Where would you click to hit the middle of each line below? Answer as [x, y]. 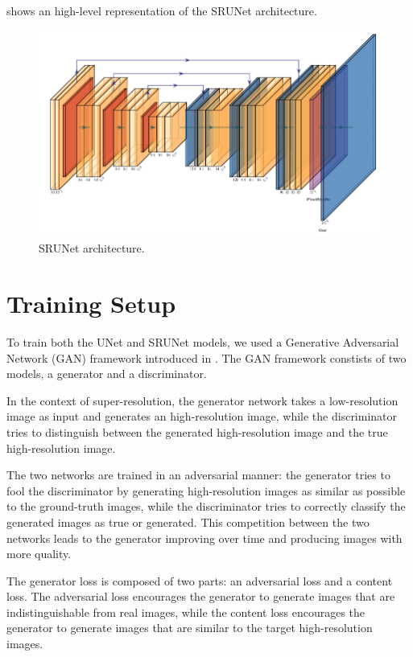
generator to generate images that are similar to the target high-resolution [190, 628]
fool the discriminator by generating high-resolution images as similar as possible [206, 490]
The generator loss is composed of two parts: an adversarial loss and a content [200, 580]
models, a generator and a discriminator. [107, 374]
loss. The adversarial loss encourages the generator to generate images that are [201, 596]
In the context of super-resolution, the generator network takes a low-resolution [202, 400]
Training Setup [91, 304]
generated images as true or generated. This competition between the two [188, 521]
